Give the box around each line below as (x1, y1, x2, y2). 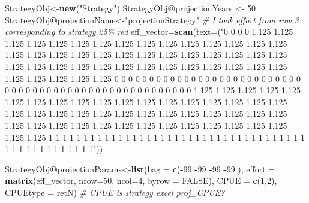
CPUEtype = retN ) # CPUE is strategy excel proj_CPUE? (5, 186, 225, 198)
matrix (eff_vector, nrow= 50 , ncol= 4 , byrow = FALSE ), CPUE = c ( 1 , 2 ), (5, 174, 277, 187)
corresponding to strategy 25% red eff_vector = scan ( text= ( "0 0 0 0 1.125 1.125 (5, 25, 293, 38)
